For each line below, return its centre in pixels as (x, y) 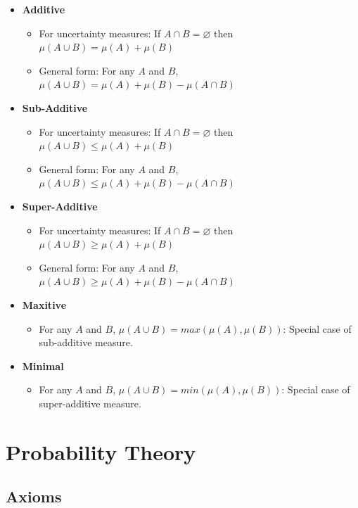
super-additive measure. (90, 403)
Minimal (43, 366)
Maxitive (44, 304)
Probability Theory (101, 451)
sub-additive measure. (86, 342)
